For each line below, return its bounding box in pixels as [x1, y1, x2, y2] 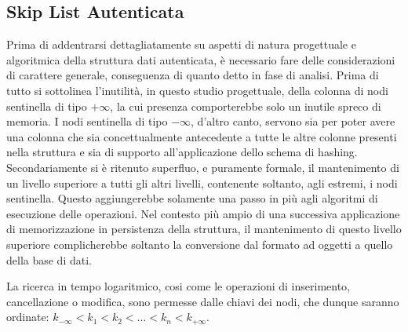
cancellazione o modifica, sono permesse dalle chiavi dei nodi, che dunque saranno [6, 293, 399, 309]
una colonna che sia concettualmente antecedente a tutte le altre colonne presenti [6, 128, 397, 144]
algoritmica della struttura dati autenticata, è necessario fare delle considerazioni [6, 51, 395, 67]
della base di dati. [6, 251, 92, 268]
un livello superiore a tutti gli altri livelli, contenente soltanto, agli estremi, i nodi [6, 174, 398, 191]
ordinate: [6, 308, 49, 325]
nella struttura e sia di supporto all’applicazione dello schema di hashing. [6, 144, 358, 160]
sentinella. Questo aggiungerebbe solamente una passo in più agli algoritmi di [6, 190, 378, 206]
